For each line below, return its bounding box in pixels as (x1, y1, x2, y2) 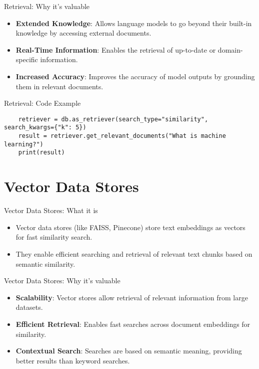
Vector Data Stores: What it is (4, 205, 98, 216)
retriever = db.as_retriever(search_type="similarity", (18, 115, 208, 123)
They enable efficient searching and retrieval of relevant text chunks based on (15, 248, 252, 259)
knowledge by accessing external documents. (15, 28, 151, 38)
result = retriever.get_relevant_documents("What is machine (18, 132, 226, 140)
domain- (217, 44, 243, 55)
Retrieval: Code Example (4, 98, 81, 108)
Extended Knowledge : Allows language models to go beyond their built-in (15, 18, 252, 28)
